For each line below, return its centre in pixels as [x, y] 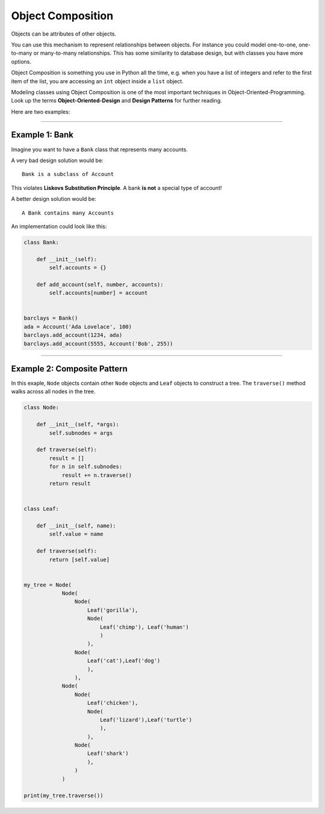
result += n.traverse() [97, 475]
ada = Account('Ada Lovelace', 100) [78, 327]
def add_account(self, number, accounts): [100, 284]
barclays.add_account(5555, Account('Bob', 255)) [98, 343]
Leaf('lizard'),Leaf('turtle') [146, 720]
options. [21, 62]
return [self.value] [79, 560]
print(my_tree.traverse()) [63, 796]
